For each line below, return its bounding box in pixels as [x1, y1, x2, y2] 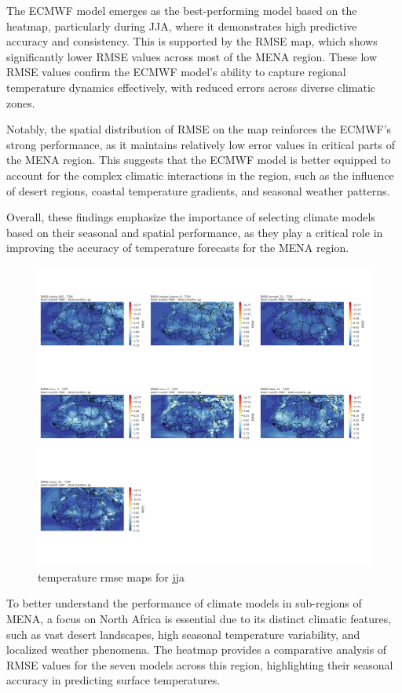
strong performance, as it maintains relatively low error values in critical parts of [6, 136, 396, 152]
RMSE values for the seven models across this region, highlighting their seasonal [6, 656, 393, 673]
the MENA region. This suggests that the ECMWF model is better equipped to [6, 151, 391, 168]
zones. [6, 94, 35, 111]
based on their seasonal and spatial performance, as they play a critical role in [6, 224, 383, 240]
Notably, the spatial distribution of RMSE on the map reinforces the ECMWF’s [6, 121, 392, 137]
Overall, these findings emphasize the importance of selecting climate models [6, 209, 375, 225]
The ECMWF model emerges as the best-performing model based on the [6, 2, 357, 18]
